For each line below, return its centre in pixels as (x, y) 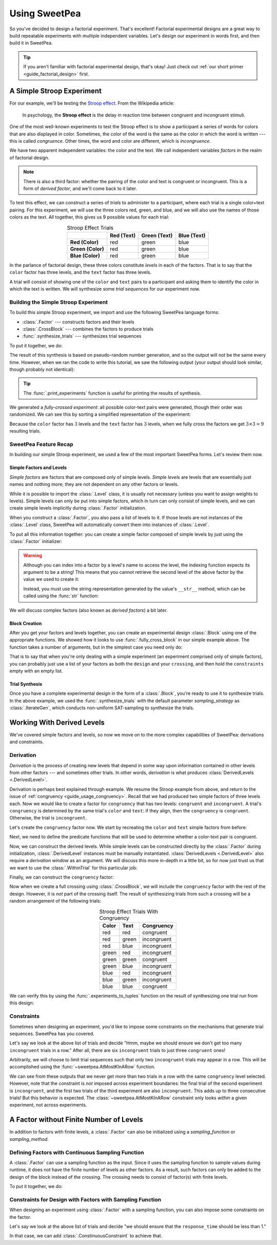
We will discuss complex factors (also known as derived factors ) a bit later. (88, 610)
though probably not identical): (42, 369)
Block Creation (26, 623)
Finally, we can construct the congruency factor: (62, 877)
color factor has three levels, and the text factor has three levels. (80, 273)
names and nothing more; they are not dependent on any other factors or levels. (94, 484)
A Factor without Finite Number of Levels (76, 1120)
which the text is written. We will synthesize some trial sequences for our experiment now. (105, 289)
